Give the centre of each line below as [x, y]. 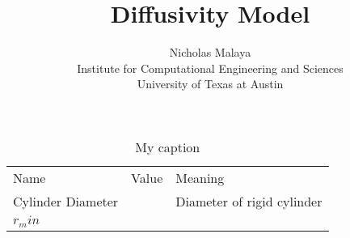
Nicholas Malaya [210, 52]
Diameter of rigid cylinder [249, 201]
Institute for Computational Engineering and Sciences [210, 68]
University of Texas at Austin [210, 84]
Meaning [200, 177]
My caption [168, 147]
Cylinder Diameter [66, 201]
